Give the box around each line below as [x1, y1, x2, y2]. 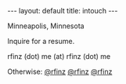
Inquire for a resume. [7, 37, 75, 46]
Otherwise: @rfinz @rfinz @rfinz [7, 67, 113, 76]
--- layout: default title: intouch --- [7, 6, 118, 15]
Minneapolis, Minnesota [7, 21, 85, 31]
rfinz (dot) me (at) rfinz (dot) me [7, 52, 111, 60]
